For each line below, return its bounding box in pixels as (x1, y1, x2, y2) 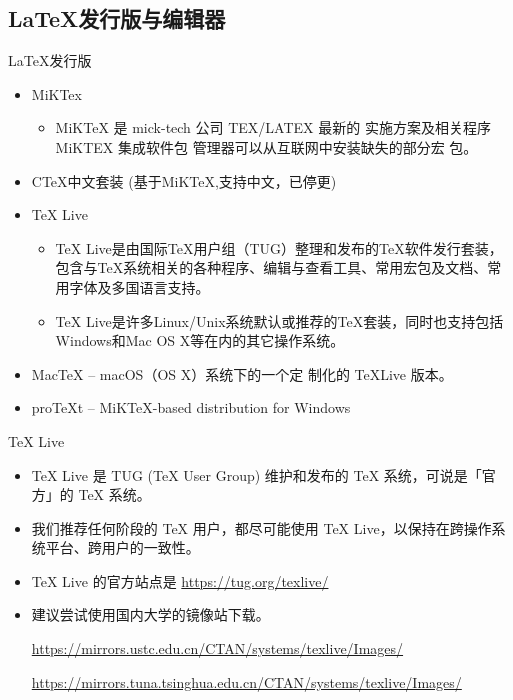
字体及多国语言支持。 (69, 276, 210, 297)
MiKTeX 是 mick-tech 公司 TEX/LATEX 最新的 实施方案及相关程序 (55, 117, 491, 138)
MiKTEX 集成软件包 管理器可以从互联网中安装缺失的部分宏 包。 (55, 136, 478, 157)
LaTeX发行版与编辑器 (8, 3, 226, 34)
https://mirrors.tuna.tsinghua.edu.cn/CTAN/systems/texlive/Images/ (31, 671, 462, 692)
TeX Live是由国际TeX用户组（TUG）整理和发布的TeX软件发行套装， (55, 237, 503, 258)
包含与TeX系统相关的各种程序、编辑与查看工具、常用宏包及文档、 (55, 257, 488, 278)
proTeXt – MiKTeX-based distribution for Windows (31, 397, 351, 418)
